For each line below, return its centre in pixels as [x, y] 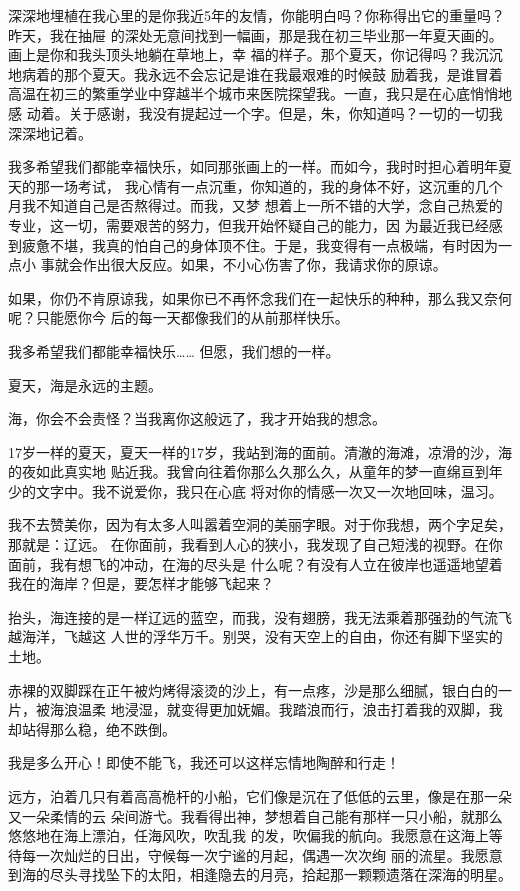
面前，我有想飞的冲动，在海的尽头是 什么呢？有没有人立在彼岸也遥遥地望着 [255, 563]
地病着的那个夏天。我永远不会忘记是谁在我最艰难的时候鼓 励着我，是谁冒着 [255, 73]
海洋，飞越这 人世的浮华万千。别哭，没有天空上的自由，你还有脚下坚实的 [262, 636]
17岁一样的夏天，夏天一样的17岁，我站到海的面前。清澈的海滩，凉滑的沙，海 [260, 451]
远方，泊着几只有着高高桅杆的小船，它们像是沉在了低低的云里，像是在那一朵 [260, 796]
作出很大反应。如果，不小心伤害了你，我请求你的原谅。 [264, 264]
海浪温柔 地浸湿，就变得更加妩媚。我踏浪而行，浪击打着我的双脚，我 [276, 709]
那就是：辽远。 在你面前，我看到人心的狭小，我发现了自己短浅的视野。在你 [255, 544]
